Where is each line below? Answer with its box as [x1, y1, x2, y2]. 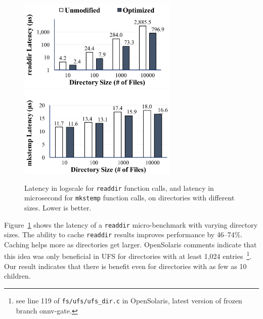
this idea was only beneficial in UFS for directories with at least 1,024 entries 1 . [4, 249, 252, 261]
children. [4, 271, 31, 281]
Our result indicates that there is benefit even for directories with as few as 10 [4, 260, 247, 271]
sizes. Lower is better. [24, 202, 92, 212]
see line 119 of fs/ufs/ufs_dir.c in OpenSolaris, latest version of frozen [16, 295, 242, 305]
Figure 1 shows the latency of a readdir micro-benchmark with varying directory [4, 219, 258, 230]
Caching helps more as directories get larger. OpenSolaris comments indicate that [4, 239, 257, 249]
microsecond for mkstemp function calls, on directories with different [24, 192, 235, 203]
